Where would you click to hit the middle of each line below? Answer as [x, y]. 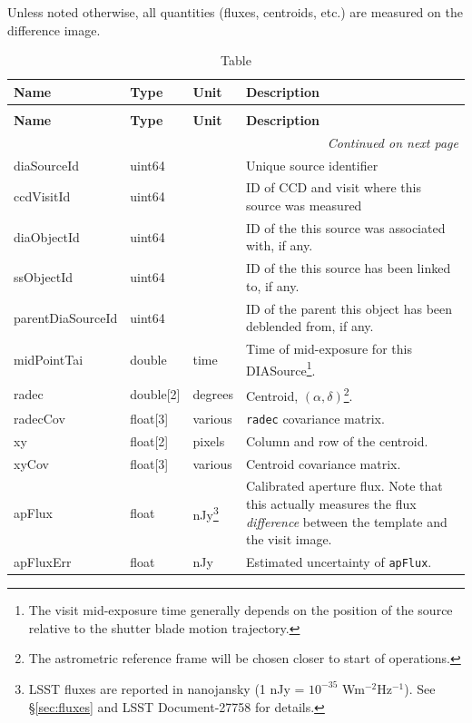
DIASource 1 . [280, 368]
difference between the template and [346, 521]
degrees [213, 394]
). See [420, 688]
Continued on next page [393, 142]
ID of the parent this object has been [349, 308]
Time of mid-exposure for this [329, 349]
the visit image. [289, 539]
